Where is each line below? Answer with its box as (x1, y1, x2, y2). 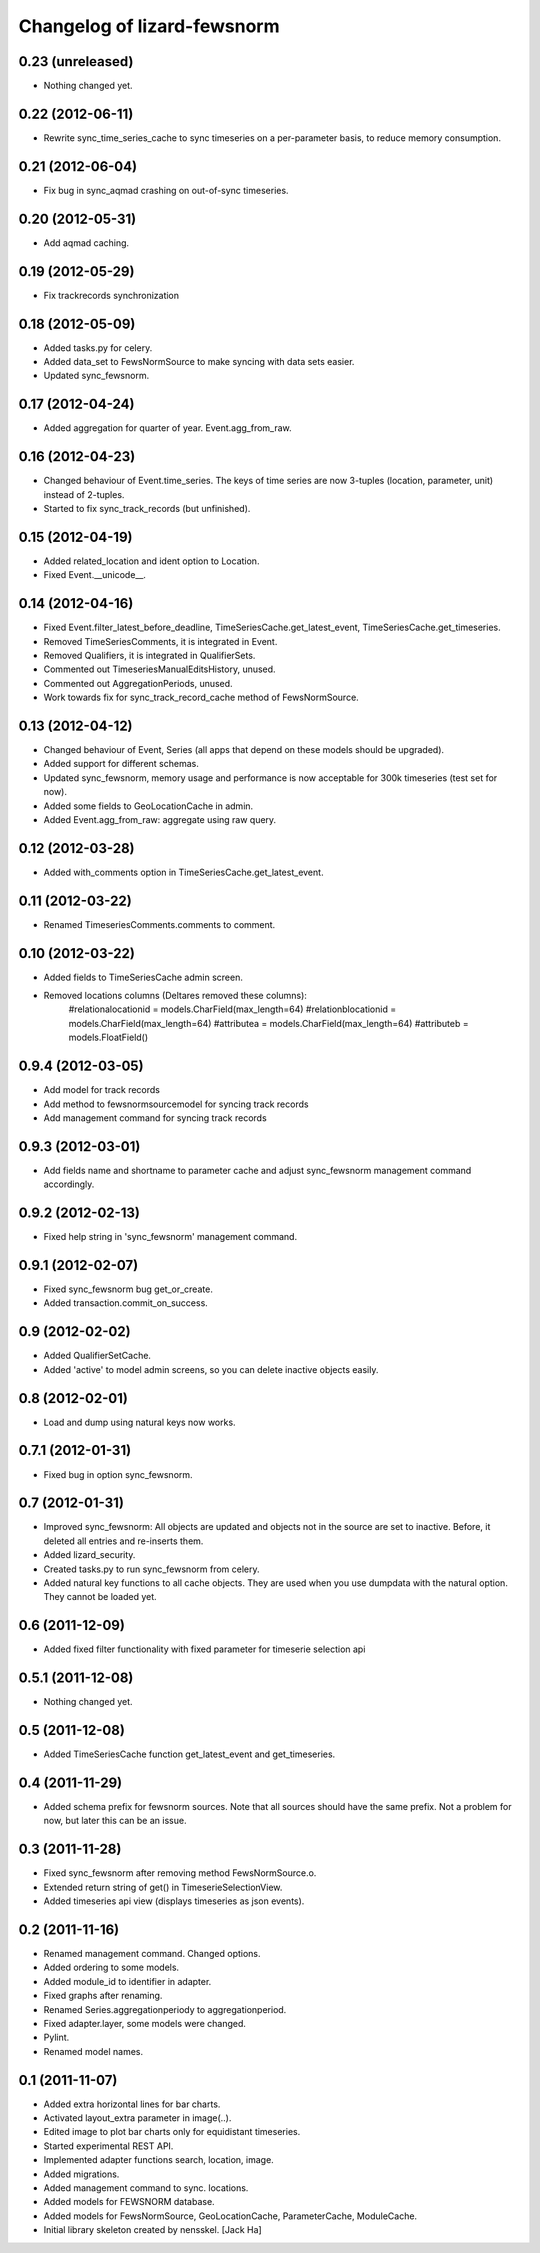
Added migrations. (43, 2168, 120, 2180)
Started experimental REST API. (43, 2140, 174, 2152)
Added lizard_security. (43, 1549, 136, 1561)
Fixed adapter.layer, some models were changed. (43, 2017, 247, 2029)
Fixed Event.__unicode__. (43, 569, 147, 581)
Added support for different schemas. (43, 758, 199, 770)
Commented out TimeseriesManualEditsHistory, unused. (43, 663, 276, 675)
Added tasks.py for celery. (43, 341, 153, 354)
